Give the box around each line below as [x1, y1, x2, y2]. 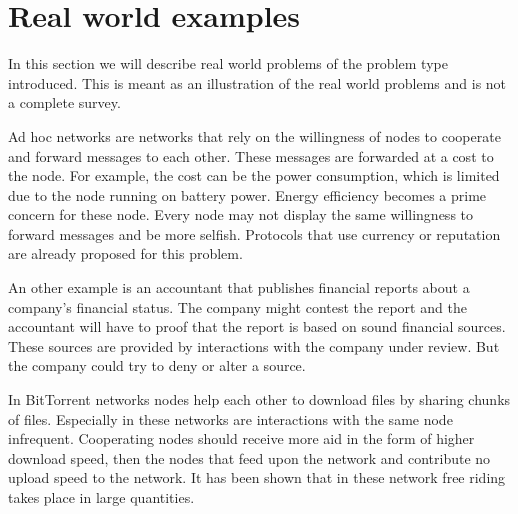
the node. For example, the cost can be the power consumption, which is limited [8, 165, 500, 186]
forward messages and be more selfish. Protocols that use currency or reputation [8, 223, 501, 244]
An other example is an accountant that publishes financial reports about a [8, 277, 470, 298]
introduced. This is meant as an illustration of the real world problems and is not [8, 72, 507, 93]
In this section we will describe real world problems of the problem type [8, 53, 448, 74]
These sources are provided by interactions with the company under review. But [8, 335, 500, 356]
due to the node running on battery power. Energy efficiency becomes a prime [8, 184, 487, 205]
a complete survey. [8, 92, 121, 113]
